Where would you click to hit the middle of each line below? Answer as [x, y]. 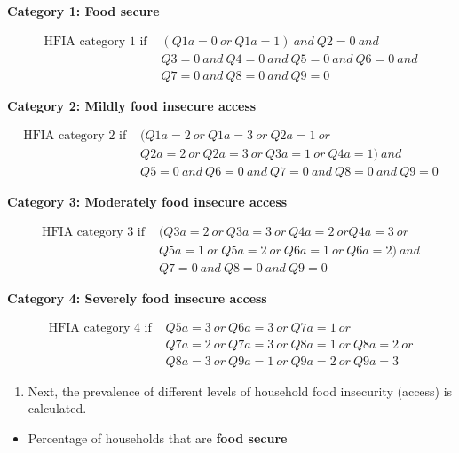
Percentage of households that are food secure [158, 437]
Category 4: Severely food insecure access [137, 298]
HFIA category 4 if [100, 328]
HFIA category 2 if [75, 136]
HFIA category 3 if [93, 232]
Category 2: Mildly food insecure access [132, 105]
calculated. [57, 408]
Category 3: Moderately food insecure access [147, 202]
